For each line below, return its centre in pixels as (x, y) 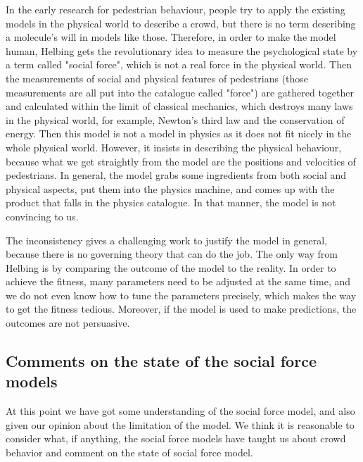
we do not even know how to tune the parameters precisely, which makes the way (181, 295)
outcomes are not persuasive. (68, 323)
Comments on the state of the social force (161, 361)
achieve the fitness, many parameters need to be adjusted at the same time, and (178, 281)
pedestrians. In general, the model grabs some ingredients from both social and (176, 175)
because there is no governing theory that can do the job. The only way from (172, 254)
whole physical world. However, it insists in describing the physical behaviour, (174, 147)
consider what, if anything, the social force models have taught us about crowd (176, 438)
